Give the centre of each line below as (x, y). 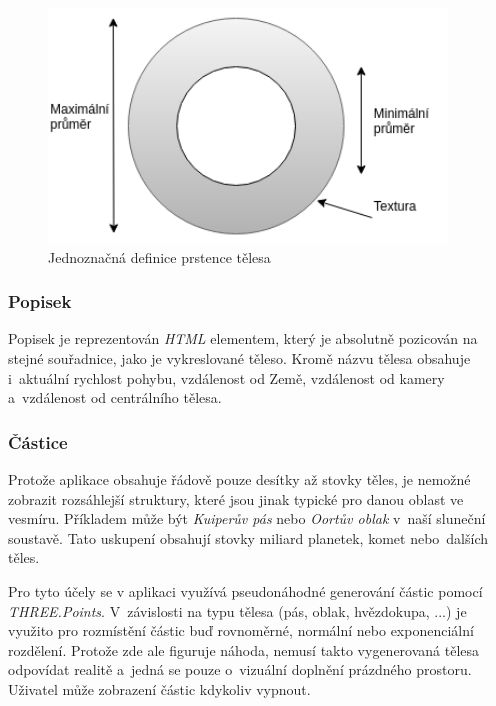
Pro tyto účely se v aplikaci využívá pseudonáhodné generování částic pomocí (245, 591)
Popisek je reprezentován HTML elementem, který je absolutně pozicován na (243, 338)
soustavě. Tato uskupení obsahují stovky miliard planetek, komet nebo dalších (248, 537)
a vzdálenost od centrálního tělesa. (115, 397)
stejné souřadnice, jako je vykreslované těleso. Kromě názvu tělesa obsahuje (239, 358)
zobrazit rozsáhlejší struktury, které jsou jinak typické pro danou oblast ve (236, 498)
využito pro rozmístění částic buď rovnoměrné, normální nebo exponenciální (241, 630)
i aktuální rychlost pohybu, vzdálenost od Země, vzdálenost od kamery (226, 377)
